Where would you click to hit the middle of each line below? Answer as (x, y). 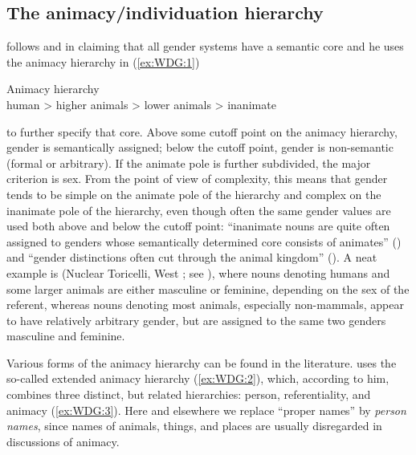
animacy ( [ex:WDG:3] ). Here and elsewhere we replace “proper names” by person (206, 410)
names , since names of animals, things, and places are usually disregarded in (194, 426)
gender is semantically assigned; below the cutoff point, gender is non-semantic (200, 147)
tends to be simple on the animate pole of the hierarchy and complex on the (194, 194)
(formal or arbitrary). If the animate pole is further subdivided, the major (189, 162)
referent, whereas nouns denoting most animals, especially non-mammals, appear (205, 305)
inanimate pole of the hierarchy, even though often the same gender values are (199, 210)
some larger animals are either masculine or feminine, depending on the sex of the (208, 288)
